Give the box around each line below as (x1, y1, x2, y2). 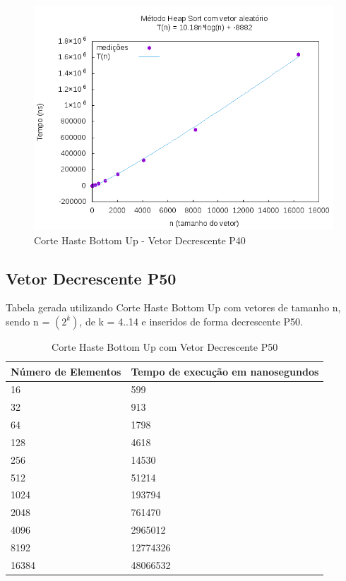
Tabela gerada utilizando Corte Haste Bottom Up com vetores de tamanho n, (6, 300, 341, 315)
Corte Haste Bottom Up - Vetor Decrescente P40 (34, 232, 246, 247)
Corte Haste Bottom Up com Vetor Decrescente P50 (52, 339, 278, 354)
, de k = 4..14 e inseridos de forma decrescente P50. (79, 313, 303, 328)
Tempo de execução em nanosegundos (131, 364, 319, 378)
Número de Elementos (11, 364, 121, 378)
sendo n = (6, 313, 50, 328)
